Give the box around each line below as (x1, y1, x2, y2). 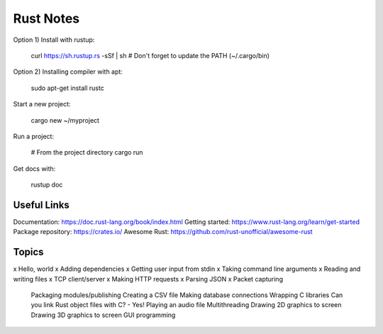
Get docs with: (13, 164, 56, 173)
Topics (13, 246, 44, 258)
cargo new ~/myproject (30, 116, 99, 124)
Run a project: (13, 132, 55, 140)
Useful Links (13, 199, 70, 211)
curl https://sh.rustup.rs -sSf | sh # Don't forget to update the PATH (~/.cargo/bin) (30, 51, 270, 60)
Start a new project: (13, 100, 71, 108)
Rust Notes (13, 11, 80, 26)
